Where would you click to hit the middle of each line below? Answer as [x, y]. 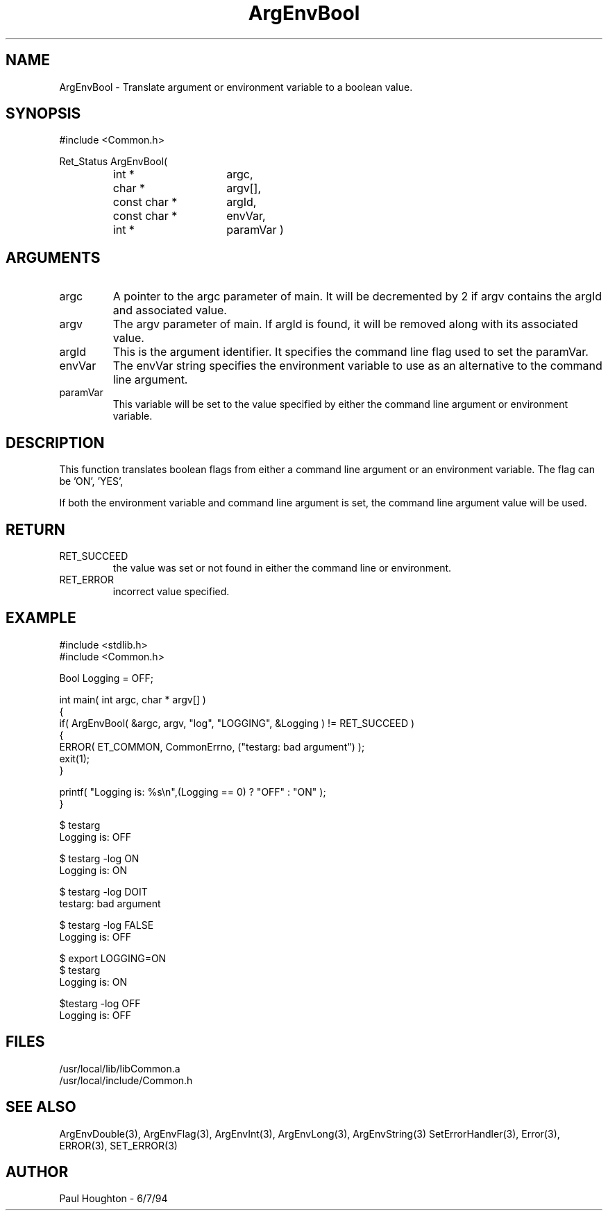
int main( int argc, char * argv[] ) [133, 699]
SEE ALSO [41, 1107]
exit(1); [74, 758]
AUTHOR [37, 1172]
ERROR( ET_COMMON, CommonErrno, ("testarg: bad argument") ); [212, 746]
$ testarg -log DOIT [103, 891]
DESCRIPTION [55, 443]
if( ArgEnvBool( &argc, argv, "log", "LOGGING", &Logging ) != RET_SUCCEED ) [237, 723]
